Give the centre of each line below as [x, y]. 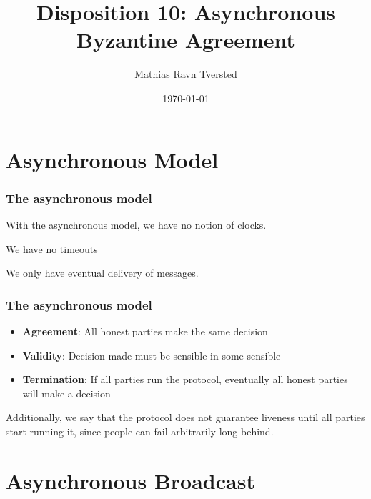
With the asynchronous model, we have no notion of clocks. [136, 224]
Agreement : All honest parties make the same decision [145, 331]
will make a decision [66, 393]
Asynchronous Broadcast [130, 480]
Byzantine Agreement [186, 40]
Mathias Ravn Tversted [186, 74]
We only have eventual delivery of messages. [102, 273]
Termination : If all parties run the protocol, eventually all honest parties [185, 379]
